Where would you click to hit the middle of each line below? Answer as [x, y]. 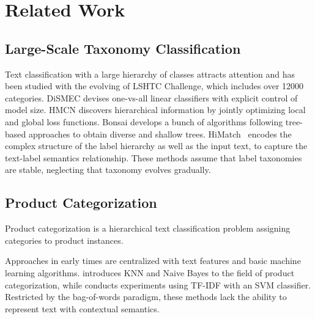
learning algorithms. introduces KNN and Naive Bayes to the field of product [150, 272]
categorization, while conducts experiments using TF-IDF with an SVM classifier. [158, 284]
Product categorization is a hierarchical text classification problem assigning [148, 228]
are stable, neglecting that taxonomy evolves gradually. [108, 170]
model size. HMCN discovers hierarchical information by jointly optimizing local [155, 110]
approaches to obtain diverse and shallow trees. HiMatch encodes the [160, 134]
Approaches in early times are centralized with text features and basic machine [153, 261]
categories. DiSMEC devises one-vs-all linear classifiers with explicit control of [151, 97]
